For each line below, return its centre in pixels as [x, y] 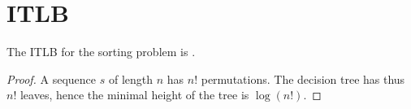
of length [131, 78]
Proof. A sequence [52, 78]
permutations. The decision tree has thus [303, 78]
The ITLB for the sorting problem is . [101, 52]
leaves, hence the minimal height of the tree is [134, 95]
